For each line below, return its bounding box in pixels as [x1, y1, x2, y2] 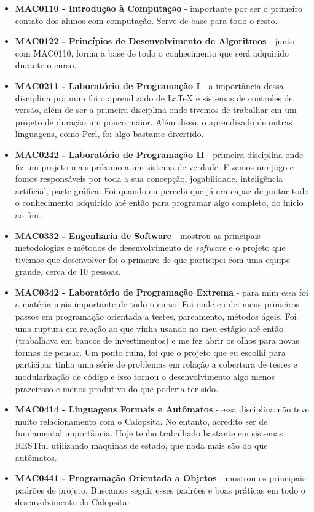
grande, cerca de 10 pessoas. [15, 265, 121, 278]
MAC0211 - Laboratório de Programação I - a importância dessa [15, 79, 284, 92]
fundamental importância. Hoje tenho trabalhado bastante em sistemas [15, 427, 283, 439]
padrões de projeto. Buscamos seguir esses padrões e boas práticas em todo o [15, 483, 305, 496]
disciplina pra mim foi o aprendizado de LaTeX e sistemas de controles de [15, 91, 293, 104]
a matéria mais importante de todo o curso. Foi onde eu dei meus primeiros [15, 297, 300, 310]
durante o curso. [15, 58, 77, 71]
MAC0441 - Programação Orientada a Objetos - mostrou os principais [15, 471, 306, 484]
